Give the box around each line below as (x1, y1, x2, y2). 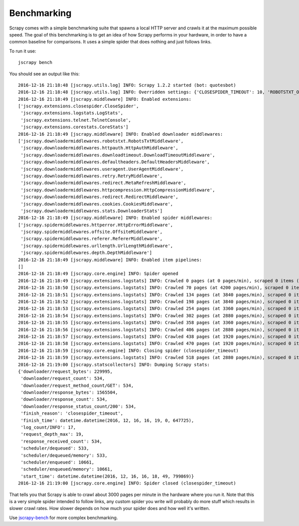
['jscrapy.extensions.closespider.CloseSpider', (18, 103, 139, 109)
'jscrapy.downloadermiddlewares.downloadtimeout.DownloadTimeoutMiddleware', (20, 152, 215, 158)
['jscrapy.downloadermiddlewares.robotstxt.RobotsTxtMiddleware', (18, 138, 184, 144)
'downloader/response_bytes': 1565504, (20, 390, 118, 395)
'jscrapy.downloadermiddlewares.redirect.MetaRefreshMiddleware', (20, 180, 186, 186)
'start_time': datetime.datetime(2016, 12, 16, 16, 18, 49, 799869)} (20, 473, 194, 479)
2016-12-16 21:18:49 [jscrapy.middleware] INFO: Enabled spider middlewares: (18, 215, 213, 221)
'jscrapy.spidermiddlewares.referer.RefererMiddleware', (20, 236, 163, 242)
